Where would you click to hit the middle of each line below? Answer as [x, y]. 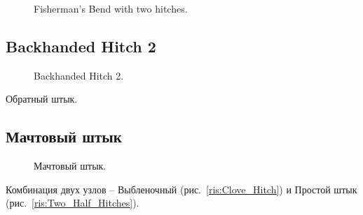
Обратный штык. [42, 99]
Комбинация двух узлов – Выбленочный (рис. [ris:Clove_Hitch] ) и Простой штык [181, 189]
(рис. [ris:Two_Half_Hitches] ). [73, 203]
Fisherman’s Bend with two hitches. [111, 8]
